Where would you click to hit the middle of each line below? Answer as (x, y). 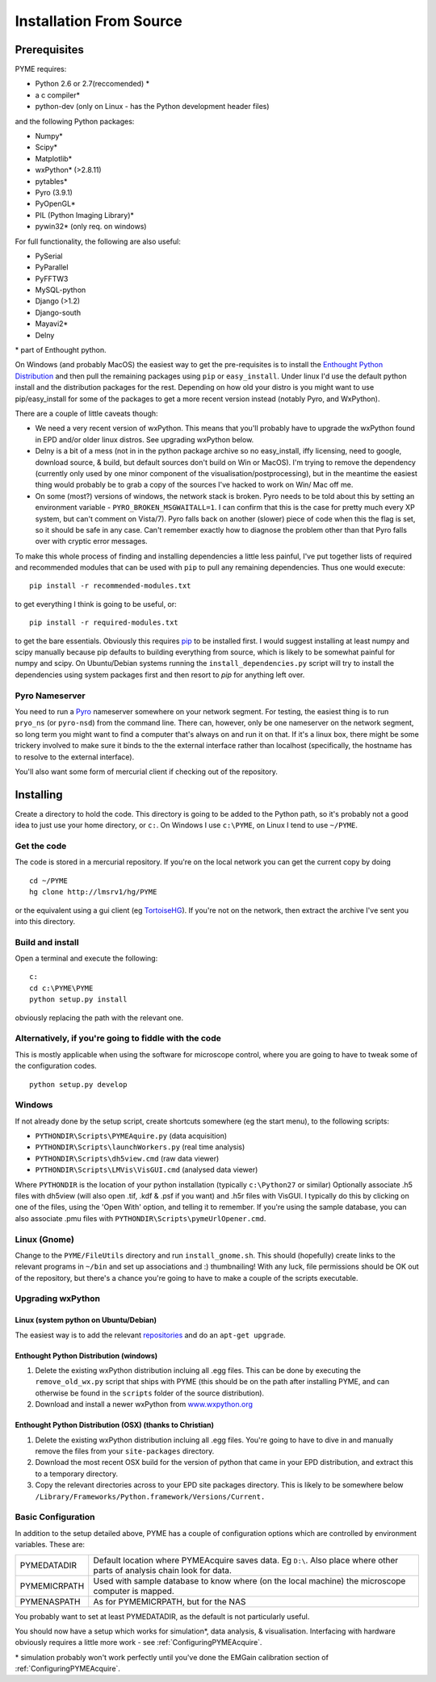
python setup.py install (78, 1000)
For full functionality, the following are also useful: (98, 241)
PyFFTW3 (52, 278)
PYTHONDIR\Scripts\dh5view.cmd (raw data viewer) (127, 1158)
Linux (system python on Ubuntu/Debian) (86, 1320)
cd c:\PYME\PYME (61, 988)
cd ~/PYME (48, 881)
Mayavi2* (52, 324)
